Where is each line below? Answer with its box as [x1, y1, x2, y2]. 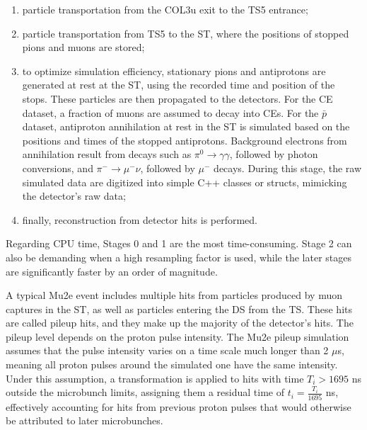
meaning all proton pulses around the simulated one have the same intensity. [6, 357, 338, 372]
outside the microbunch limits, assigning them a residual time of [6, 385, 285, 400]
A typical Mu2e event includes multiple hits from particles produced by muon [6, 288, 342, 302]
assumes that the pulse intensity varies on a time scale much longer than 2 [6, 343, 329, 358]
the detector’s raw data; [22, 188, 126, 203]
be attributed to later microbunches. [6, 413, 163, 428]
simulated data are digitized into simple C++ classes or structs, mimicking [22, 174, 347, 189]
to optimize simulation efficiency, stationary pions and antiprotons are [22, 63, 326, 78]
